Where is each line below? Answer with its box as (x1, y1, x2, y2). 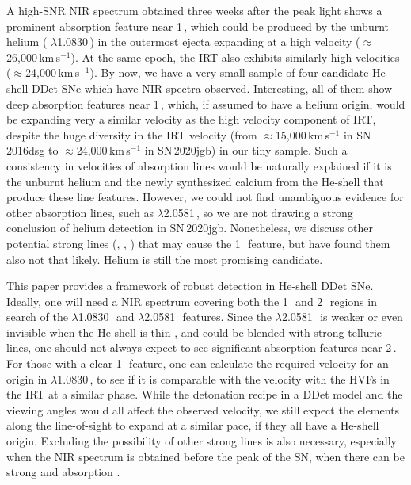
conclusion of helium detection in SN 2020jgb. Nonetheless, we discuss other (6, 220, 373, 236)
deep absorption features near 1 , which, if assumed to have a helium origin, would (6, 95, 405, 112)
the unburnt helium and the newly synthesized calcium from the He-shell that (6, 173, 384, 189)
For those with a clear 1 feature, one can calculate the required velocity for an (6, 355, 389, 372)
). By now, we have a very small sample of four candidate (89, 64, 369, 81)
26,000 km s (6, 48, 61, 65)
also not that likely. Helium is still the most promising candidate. (6, 250, 323, 267)
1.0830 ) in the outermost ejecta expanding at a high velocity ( (57, 33, 360, 50)
